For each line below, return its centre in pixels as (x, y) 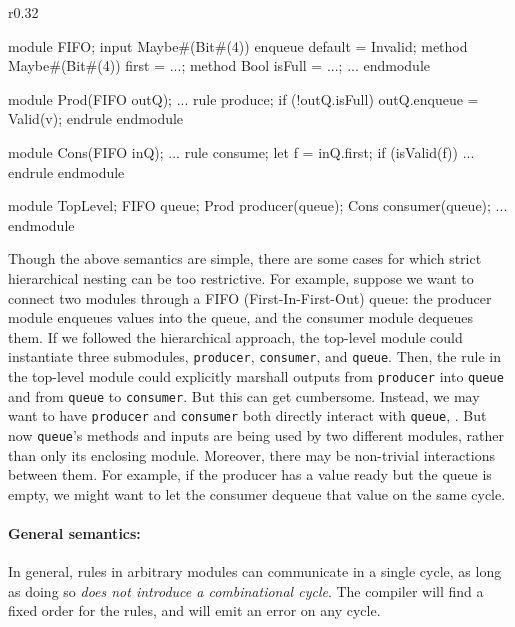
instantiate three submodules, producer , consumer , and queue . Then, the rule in (254, 356)
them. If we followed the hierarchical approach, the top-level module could (235, 336)
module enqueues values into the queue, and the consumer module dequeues (241, 317)
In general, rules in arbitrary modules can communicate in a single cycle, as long (255, 571)
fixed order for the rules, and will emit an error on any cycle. (194, 610)
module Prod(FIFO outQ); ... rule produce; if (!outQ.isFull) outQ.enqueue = (243, 98)
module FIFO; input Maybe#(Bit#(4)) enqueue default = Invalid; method (238, 45)
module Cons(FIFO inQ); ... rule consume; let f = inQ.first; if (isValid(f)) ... (241, 151)
